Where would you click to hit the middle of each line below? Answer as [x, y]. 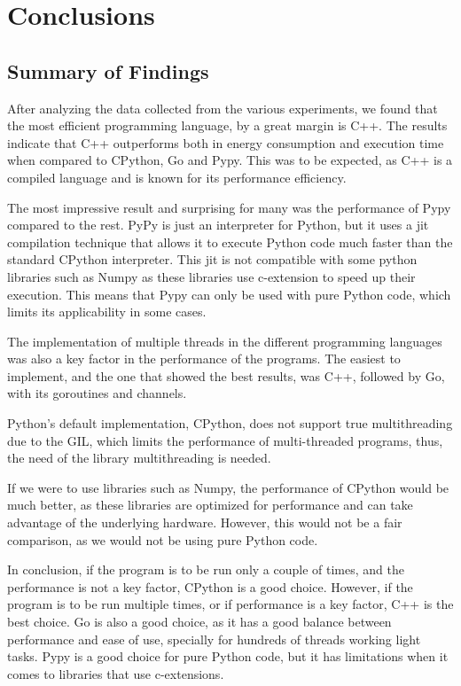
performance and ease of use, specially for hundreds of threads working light [214, 639]
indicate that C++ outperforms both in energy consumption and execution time [226, 142]
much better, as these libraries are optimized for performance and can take [210, 505]
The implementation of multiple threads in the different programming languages [225, 341]
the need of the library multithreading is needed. [139, 458]
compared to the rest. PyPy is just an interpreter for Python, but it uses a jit [218, 225]
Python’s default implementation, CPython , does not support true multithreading [230, 423]
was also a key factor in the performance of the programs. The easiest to [204, 359]
